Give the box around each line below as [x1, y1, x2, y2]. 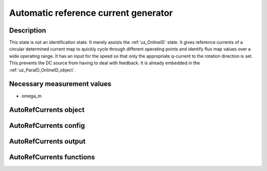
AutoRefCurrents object [9, 106, 85, 114]
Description [9, 26, 46, 35]
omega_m [21, 93, 42, 99]
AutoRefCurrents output [9, 137, 86, 146]
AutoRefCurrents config [9, 122, 85, 130]
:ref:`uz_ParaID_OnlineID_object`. [9, 67, 76, 73]
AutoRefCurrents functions [9, 153, 95, 162]
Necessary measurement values [9, 80, 112, 88]
